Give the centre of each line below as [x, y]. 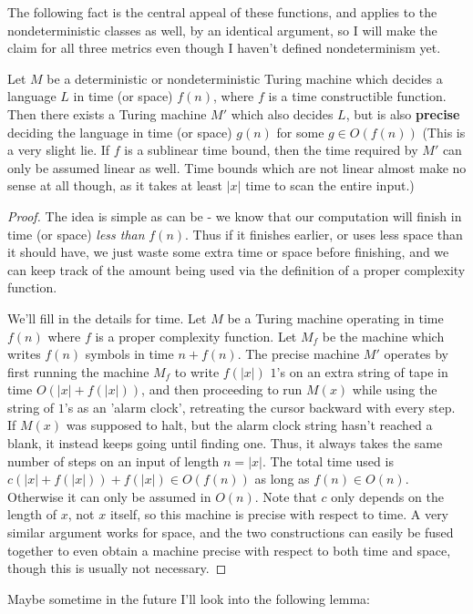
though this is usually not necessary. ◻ [117, 568]
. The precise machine [298, 354]
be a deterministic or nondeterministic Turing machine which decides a [245, 78]
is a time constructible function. [357, 96]
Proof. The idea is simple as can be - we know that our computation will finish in [235, 215]
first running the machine [78, 371]
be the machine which [383, 336]
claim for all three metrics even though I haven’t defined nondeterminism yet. [224, 48]
